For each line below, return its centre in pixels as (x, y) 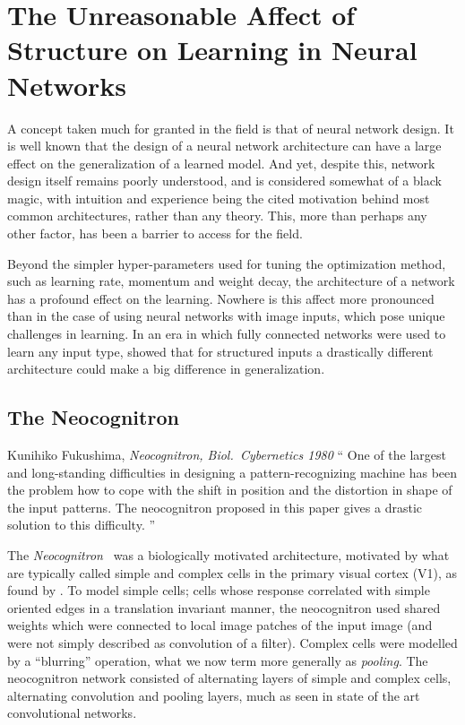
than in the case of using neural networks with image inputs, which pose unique (226, 316)
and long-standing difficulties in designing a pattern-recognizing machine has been (232, 472)
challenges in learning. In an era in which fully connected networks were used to (227, 334)
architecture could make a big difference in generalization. (166, 369)
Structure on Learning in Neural (212, 50)
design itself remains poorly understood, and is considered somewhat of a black (224, 181)
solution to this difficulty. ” (82, 525)
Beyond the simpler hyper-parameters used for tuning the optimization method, (227, 263)
